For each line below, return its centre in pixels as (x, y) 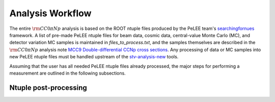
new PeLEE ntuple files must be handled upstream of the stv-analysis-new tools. (94, 57)
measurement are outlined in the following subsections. (67, 73)
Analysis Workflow (50, 13)
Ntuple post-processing (48, 88)
